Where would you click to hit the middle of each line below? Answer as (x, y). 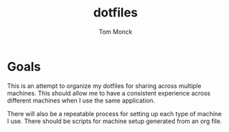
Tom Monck (116, 32)
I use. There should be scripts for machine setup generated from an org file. (115, 121)
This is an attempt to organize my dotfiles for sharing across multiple (104, 86)
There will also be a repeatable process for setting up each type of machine (115, 113)
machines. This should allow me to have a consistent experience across (109, 93)
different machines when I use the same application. (81, 100)
